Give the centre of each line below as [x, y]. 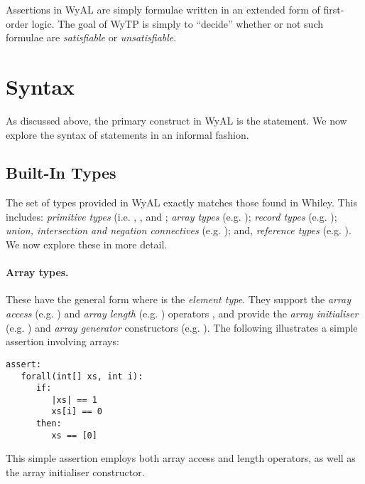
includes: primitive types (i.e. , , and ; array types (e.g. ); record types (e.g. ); [171, 216]
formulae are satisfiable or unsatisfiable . [91, 37]
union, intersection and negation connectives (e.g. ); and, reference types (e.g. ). [179, 230]
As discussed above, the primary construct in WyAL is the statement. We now [176, 120]
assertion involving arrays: [62, 341]
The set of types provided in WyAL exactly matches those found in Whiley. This [181, 202]
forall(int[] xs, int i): [82, 376]
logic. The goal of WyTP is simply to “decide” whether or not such [178, 23]
